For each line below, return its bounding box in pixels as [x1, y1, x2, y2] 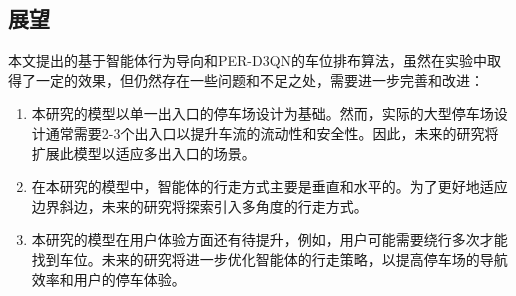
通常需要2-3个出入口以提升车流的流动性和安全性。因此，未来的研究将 [45, 122, 499, 143]
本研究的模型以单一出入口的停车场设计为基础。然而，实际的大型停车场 [31, 103, 494, 124]
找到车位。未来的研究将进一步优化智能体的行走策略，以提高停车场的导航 [31, 248, 508, 269]
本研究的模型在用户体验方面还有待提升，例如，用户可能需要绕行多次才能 [31, 229, 508, 250]
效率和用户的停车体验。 [31, 268, 186, 289]
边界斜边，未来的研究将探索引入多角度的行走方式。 [31, 195, 368, 216]
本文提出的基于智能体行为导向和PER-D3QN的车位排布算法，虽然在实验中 [8, 50, 488, 71]
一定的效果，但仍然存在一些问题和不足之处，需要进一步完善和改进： [35, 69, 484, 90]
